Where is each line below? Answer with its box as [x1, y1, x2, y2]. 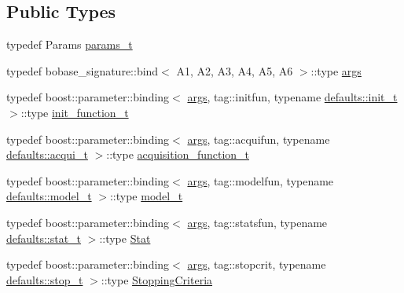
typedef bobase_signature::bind [6, 62, 159, 79]
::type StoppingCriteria [101, 271, 213, 288]
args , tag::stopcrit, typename [187, 256, 326, 273]
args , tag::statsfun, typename [187, 214, 328, 230]
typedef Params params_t [6, 36, 133, 53]
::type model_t [109, 188, 183, 204]
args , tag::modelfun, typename [187, 172, 334, 189]
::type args [310, 62, 362, 79]
